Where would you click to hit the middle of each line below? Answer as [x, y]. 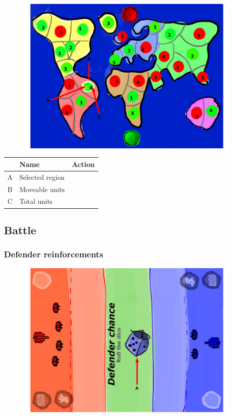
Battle [20, 230]
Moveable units [42, 189]
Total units [36, 201]
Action [83, 164]
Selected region [42, 177]
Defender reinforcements [54, 254]
